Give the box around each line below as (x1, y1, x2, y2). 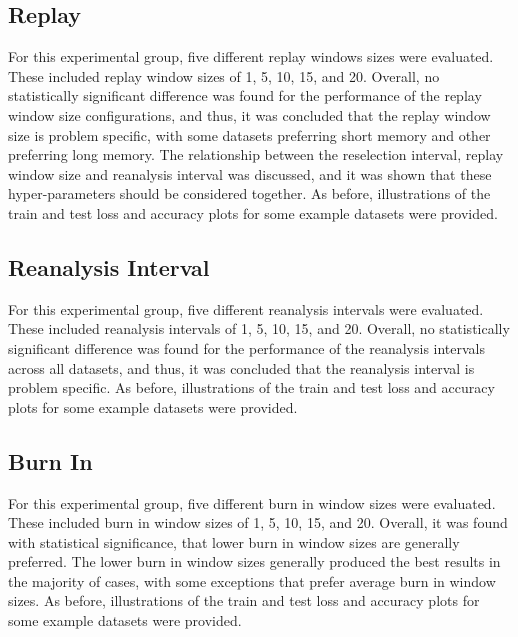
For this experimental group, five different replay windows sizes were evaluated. (8, 46, 494, 67)
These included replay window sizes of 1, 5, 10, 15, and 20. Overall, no (8, 65, 440, 86)
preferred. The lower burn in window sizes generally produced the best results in (8, 551, 501, 572)
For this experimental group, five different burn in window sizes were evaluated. (8, 492, 496, 513)
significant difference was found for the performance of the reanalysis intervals (8, 337, 486, 358)
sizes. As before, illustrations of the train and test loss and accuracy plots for (8, 590, 480, 611)
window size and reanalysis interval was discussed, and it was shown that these (8, 163, 492, 184)
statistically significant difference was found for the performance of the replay (8, 85, 482, 106)
